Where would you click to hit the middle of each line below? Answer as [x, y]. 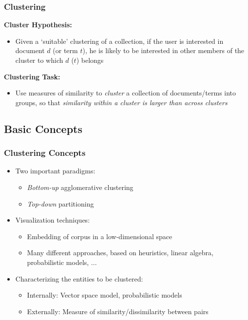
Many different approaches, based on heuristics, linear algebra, [120, 253]
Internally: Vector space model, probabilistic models [105, 295]
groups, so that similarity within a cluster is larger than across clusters [121, 102]
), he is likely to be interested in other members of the [163, 50]
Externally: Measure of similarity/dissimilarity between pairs [118, 311]
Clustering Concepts [45, 153]
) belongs [90, 60]
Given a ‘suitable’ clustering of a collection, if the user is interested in [119, 41]
